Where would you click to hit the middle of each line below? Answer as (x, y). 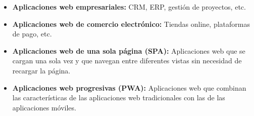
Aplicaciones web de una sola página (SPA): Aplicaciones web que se (129, 50)
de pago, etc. (32, 34)
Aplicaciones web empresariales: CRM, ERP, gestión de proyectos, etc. (129, 7)
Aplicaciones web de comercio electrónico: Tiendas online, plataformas (131, 24)
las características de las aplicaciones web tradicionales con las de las (119, 98)
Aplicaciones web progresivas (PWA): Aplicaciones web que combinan (129, 87)
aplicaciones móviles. (44, 107)
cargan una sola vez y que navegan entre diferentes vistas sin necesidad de (127, 61)
